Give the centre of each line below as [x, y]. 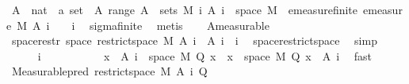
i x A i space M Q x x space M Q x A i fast [205, 55]
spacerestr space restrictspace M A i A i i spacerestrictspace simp [194, 40]
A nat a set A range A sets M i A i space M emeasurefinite [185, 9]
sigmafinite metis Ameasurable [179, 25]
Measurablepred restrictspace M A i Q [109, 71]
